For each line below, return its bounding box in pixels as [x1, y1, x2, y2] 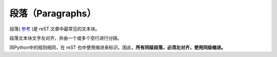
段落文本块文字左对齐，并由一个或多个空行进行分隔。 [9, 35, 122, 41]
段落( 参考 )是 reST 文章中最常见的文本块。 [9, 26, 100, 32]
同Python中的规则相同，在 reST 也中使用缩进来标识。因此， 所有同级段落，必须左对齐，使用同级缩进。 [9, 44, 226, 51]
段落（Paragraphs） [9, 8, 96, 19]
